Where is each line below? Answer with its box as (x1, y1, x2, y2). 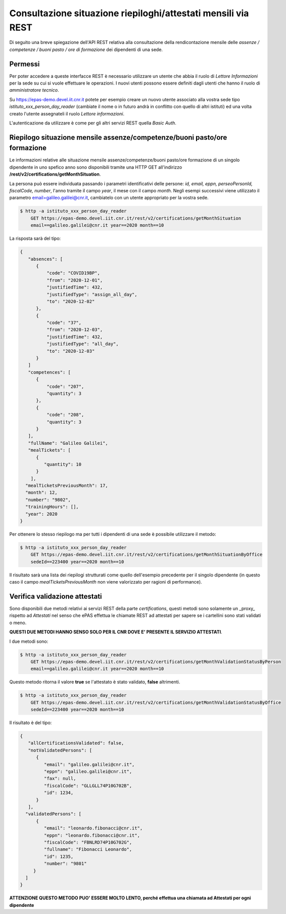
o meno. (9, 619, 27, 626)
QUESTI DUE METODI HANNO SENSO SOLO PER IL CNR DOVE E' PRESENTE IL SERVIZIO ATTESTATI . (9, 629, 222, 635)
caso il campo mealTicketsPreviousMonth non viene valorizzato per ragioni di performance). (9, 579, 202, 585)
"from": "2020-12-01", (46, 277, 103, 283)
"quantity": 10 (43, 461, 82, 467)
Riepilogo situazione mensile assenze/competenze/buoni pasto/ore (9, 133, 227, 142)
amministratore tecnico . (9, 87, 59, 93)
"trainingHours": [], (25, 504, 79, 510)
